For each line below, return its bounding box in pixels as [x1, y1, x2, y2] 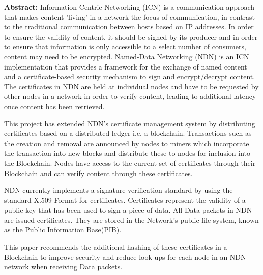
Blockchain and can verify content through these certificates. [4, 167, 193, 178]
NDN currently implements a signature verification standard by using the [4, 185, 233, 195]
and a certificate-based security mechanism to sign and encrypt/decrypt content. [4, 71, 255, 82]
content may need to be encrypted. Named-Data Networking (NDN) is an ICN [4, 51, 249, 61]
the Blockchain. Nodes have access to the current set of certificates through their [4, 157, 256, 168]
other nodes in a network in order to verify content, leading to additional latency [4, 91, 256, 101]
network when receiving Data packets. [4, 261, 123, 272]
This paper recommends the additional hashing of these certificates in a [4, 242, 227, 252]
